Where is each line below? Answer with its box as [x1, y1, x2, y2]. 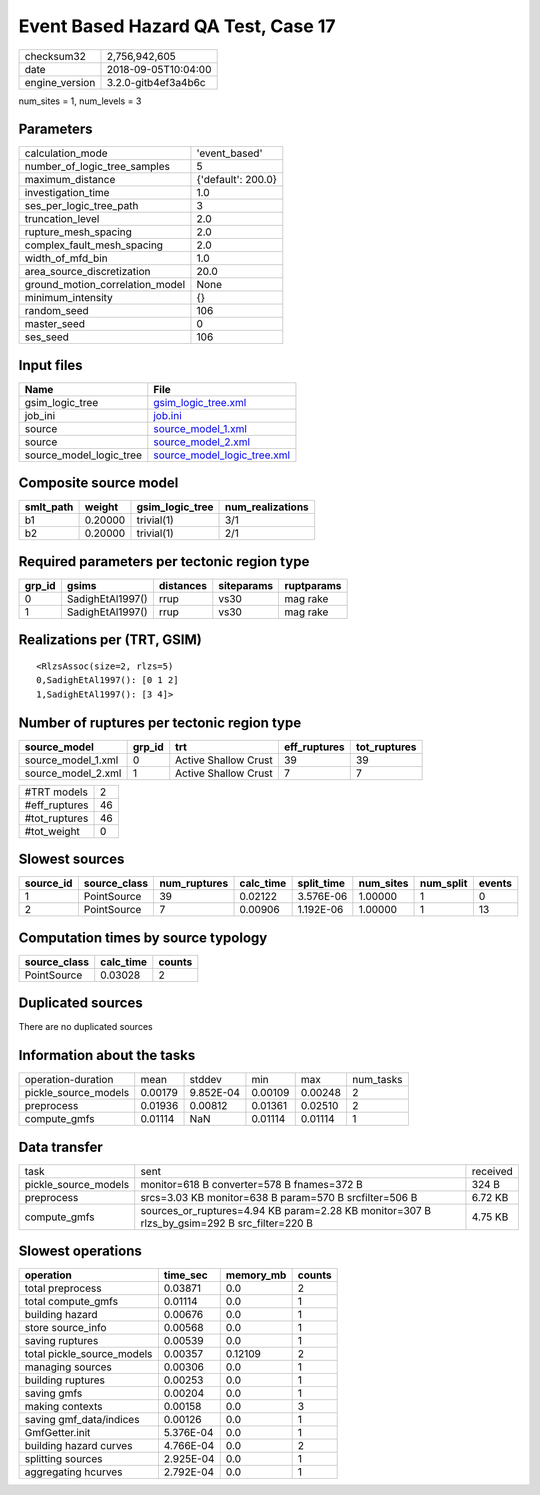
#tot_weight [24, 824, 80, 838]
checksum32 [24, 49, 87, 63]
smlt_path [24, 500, 74, 514]
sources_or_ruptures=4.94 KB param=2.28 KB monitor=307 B [140, 1203, 432, 1217]
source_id [24, 876, 73, 890]
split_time [297, 876, 345, 890]
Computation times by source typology [18, 929, 268, 946]
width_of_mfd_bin [24, 251, 109, 265]
